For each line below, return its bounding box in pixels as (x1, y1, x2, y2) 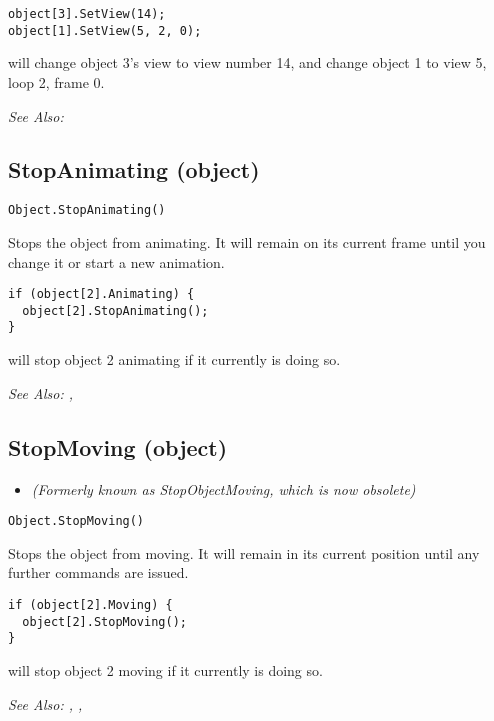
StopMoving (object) (8, 431, 228, 462)
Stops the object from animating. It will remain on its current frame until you (8, 231, 486, 252)
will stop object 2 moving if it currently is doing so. (8, 659, 323, 680)
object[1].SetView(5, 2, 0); (8, 23, 202, 38)
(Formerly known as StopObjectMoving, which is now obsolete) (31, 478, 416, 499)
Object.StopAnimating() (8, 203, 166, 218)
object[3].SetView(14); (8, 7, 166, 21)
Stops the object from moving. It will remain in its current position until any (8, 542, 480, 563)
